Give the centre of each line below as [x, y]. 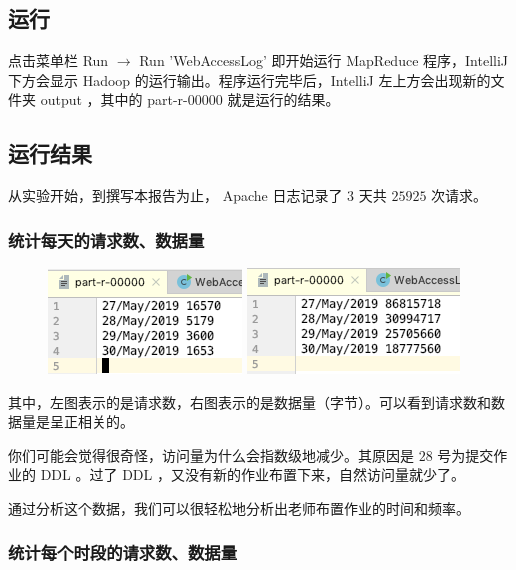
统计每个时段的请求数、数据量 [123, 552]
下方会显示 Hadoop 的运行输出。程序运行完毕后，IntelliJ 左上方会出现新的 [249, 79]
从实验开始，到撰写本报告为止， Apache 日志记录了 [175, 195]
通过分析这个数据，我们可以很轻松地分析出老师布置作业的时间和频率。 [239, 507]
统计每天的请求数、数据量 [106, 239]
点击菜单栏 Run [58, 60]
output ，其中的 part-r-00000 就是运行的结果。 [190, 99]
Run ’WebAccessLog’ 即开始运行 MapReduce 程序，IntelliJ [324, 60]
